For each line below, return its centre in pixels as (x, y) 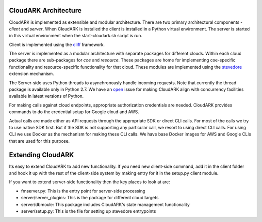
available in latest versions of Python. (46, 96)
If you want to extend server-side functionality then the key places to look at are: (90, 182)
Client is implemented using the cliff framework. (57, 44)
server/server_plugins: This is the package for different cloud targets (90, 198)
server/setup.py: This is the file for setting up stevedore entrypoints (89, 211)
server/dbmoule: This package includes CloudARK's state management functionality (106, 204)
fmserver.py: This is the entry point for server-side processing (83, 191)
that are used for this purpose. (39, 141)
